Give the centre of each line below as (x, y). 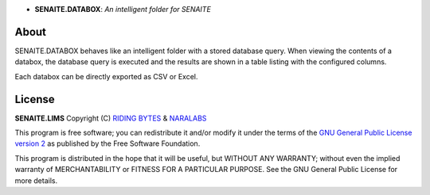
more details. (36, 180)
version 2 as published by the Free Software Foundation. (107, 143)
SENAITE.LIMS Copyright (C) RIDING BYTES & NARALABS (111, 118)
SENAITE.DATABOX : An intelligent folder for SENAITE (123, 9)
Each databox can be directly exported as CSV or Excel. (106, 76)
